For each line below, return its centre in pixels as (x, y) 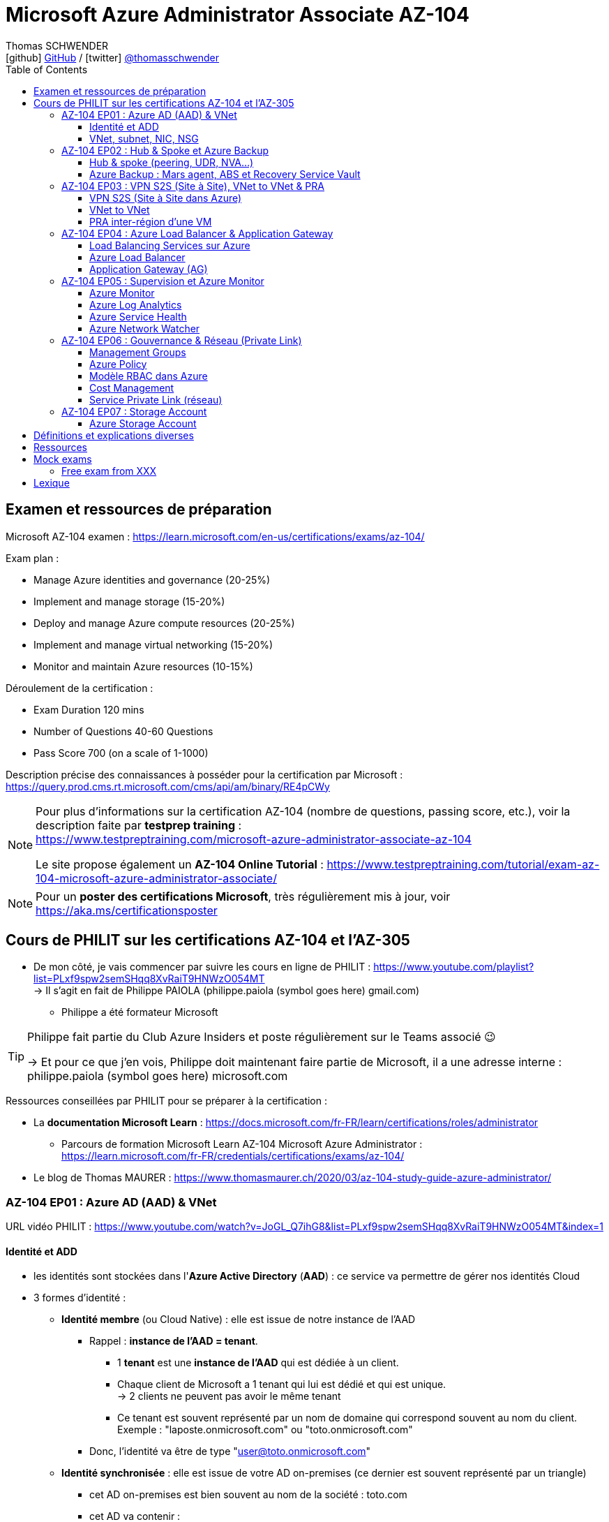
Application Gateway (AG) (149, 269)
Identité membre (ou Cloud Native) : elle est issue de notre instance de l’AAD (239, 1320)
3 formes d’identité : (80, 1298)
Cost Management (132, 387)
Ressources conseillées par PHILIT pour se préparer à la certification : (166, 1101)
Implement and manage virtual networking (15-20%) (153, 644)
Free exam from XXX (109, 471)
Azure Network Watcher (145, 328)
